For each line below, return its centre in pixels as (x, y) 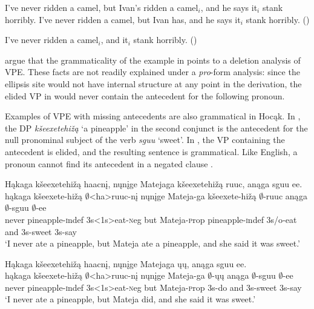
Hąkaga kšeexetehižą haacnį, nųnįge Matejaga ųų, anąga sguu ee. (126, 263)
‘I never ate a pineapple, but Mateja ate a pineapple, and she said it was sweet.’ (152, 243)
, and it (114, 40)
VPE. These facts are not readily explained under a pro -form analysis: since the (152, 72)
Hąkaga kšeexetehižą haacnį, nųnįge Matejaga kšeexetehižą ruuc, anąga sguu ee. (154, 184)
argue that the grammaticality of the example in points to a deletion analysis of (153, 60)
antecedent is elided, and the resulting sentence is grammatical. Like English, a (151, 151)
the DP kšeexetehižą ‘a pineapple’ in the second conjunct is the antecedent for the (156, 128)
